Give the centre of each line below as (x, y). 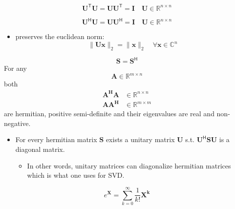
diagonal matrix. (40, 149)
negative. (17, 123)
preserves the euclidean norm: (60, 36)
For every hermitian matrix (56, 139)
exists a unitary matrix (140, 139)
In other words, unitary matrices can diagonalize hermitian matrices (129, 165)
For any (15, 68)
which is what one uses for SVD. (76, 175)
